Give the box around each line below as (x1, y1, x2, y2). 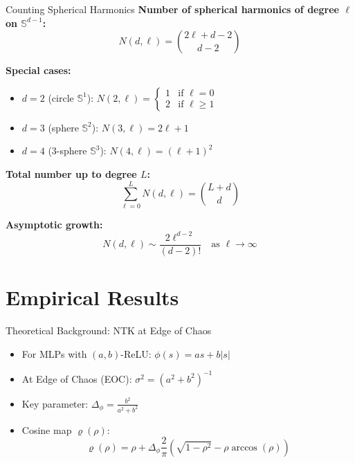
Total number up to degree (6, 166, 137, 181)
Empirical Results (6, 283, 179, 311)
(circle (48, 90, 74, 105)
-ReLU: (120, 346, 152, 361)
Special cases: (6, 63, 71, 78)
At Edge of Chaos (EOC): (21, 371, 132, 385)
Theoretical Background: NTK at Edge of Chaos (6, 323, 212, 337)
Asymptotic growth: (6, 217, 103, 231)
